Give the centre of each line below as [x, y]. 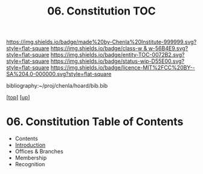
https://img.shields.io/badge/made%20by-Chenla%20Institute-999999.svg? [101, 42]
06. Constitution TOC [101, 11]
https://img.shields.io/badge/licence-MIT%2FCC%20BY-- [123, 68]
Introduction [30, 145]
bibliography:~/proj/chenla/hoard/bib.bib [57, 86]
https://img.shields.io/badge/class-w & [99, 48]
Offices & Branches [39, 152]
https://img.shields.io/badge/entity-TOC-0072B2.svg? [118, 55]
